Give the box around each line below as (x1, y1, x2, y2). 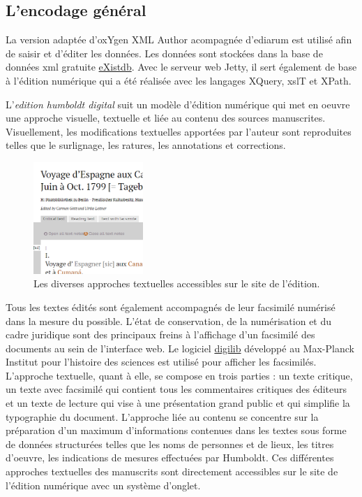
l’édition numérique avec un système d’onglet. (6, 477, 201, 492)
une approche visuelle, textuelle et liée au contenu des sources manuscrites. (6, 110, 326, 125)
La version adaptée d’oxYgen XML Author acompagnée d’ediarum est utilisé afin (6, 32, 352, 47)
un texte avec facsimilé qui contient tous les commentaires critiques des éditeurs (6, 382, 347, 396)
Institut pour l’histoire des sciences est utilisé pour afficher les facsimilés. (6, 354, 317, 369)
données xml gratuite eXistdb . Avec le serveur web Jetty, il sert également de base (6, 59, 357, 74)
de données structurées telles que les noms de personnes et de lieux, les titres (6, 436, 334, 451)
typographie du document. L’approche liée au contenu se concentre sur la (6, 409, 319, 424)
